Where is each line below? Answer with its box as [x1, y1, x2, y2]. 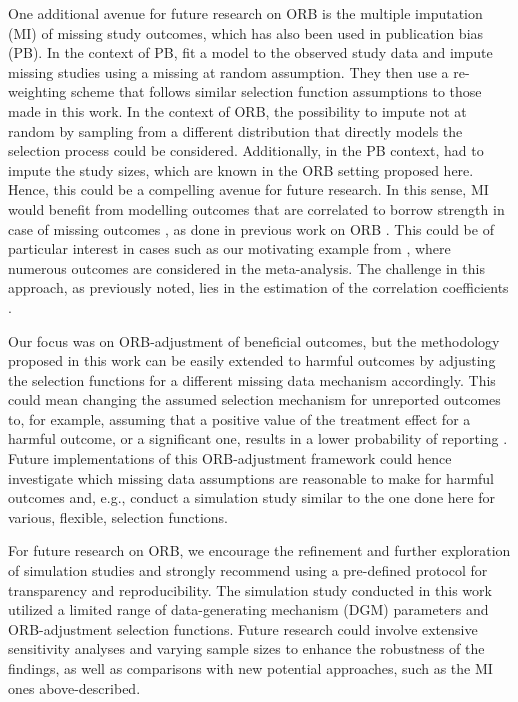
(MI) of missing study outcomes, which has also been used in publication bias [8, 22, 484, 43]
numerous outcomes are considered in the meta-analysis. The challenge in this [8, 257, 485, 278]
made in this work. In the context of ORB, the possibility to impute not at [8, 100, 467, 121]
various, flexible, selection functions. [8, 506, 229, 527]
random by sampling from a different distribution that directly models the [8, 120, 463, 141]
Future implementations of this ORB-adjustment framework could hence [8, 448, 452, 469]
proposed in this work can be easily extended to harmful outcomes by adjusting [8, 350, 496, 371]
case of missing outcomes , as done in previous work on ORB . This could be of [8, 218, 494, 239]
